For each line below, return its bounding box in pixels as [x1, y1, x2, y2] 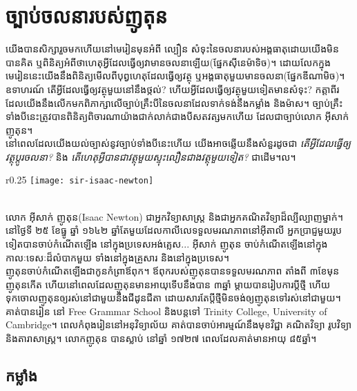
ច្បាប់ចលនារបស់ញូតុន [6, 1, 168, 30]
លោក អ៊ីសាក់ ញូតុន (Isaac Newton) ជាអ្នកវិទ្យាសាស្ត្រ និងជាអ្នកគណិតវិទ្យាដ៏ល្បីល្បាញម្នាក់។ [6, 209, 343, 223]
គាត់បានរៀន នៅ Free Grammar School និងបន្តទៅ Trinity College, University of [6, 303, 327, 318]
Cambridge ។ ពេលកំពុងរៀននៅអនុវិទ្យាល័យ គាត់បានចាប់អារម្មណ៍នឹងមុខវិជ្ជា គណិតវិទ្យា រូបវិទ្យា [6, 317, 352, 332]
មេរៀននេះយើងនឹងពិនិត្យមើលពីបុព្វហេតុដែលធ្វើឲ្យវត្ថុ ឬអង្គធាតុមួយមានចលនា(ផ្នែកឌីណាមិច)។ [6, 68, 345, 83]
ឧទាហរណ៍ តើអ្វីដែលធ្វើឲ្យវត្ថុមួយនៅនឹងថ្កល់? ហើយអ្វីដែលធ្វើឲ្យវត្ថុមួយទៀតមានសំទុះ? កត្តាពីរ [6, 81, 340, 96]
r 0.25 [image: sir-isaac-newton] [6, 172, 154, 187]
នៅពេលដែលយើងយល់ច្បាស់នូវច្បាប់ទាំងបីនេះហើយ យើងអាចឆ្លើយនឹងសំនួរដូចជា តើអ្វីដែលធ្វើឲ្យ [6, 136, 351, 150]
